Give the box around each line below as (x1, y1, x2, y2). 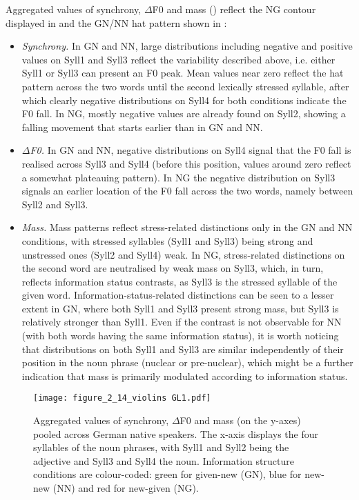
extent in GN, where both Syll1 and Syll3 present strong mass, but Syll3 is (21, 301, 339, 315)
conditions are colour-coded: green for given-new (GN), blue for (33, 467, 302, 481)
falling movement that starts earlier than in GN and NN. (21, 119, 263, 134)
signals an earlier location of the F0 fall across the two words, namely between (21, 183, 353, 198)
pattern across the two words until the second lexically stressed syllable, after (21, 79, 349, 93)
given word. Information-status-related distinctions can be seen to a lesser (21, 288, 334, 302)
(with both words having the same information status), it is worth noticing (21, 328, 339, 343)
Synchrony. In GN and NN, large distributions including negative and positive (21, 39, 353, 53)
